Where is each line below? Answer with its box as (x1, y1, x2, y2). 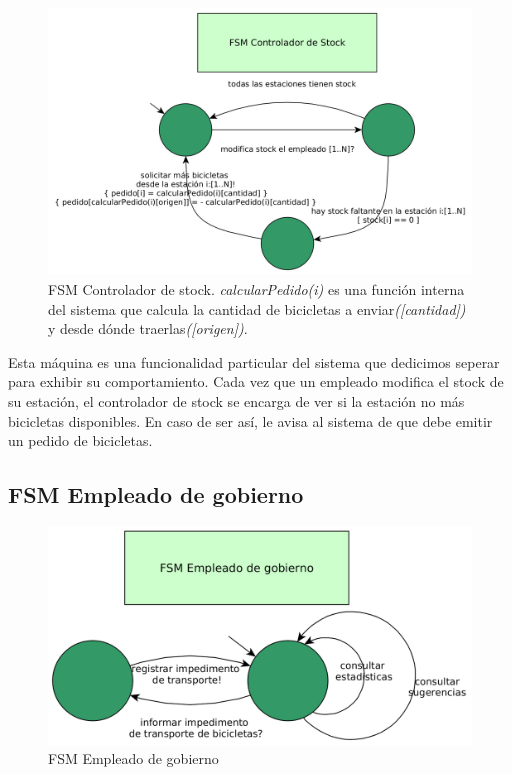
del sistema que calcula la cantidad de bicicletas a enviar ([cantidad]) (48, 298, 466, 319)
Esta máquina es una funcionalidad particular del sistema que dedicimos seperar (8, 351, 500, 372)
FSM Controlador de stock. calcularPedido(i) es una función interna (48, 279, 465, 300)
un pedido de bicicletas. (8, 430, 153, 451)
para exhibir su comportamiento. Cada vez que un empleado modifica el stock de (8, 371, 504, 392)
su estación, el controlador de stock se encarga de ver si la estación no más (8, 391, 465, 412)
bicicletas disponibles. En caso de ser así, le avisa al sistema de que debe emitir (8, 410, 493, 431)
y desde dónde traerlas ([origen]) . (48, 318, 248, 339)
